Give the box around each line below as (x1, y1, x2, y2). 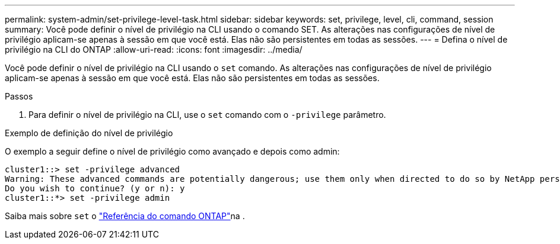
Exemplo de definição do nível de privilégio (5, 128, 173, 138)
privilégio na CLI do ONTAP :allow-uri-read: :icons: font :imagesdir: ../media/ (5, 44, 303, 54)
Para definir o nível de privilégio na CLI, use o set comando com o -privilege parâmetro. (28, 110, 386, 120)
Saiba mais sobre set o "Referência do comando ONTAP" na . (5, 211, 245, 221)
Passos (5, 91, 33, 101)
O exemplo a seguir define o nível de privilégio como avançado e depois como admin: (5, 146, 340, 156)
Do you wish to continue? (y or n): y (5, 184, 185, 193)
